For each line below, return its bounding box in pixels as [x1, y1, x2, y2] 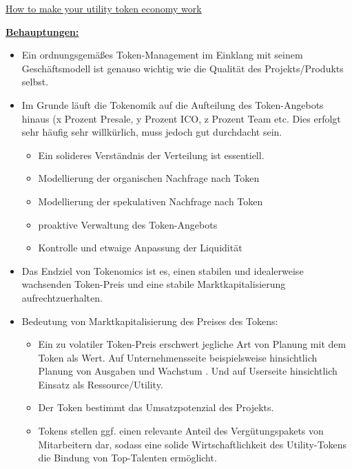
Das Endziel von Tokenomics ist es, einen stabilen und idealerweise [21, 263, 304, 278]
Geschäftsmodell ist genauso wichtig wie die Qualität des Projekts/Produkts [21, 61, 344, 75]
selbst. [21, 74, 49, 89]
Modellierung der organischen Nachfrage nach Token [38, 171, 260, 185]
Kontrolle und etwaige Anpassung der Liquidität [38, 240, 242, 255]
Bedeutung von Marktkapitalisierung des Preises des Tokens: [21, 313, 278, 328]
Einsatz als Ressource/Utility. [38, 377, 163, 391]
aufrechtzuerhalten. [21, 290, 103, 304]
